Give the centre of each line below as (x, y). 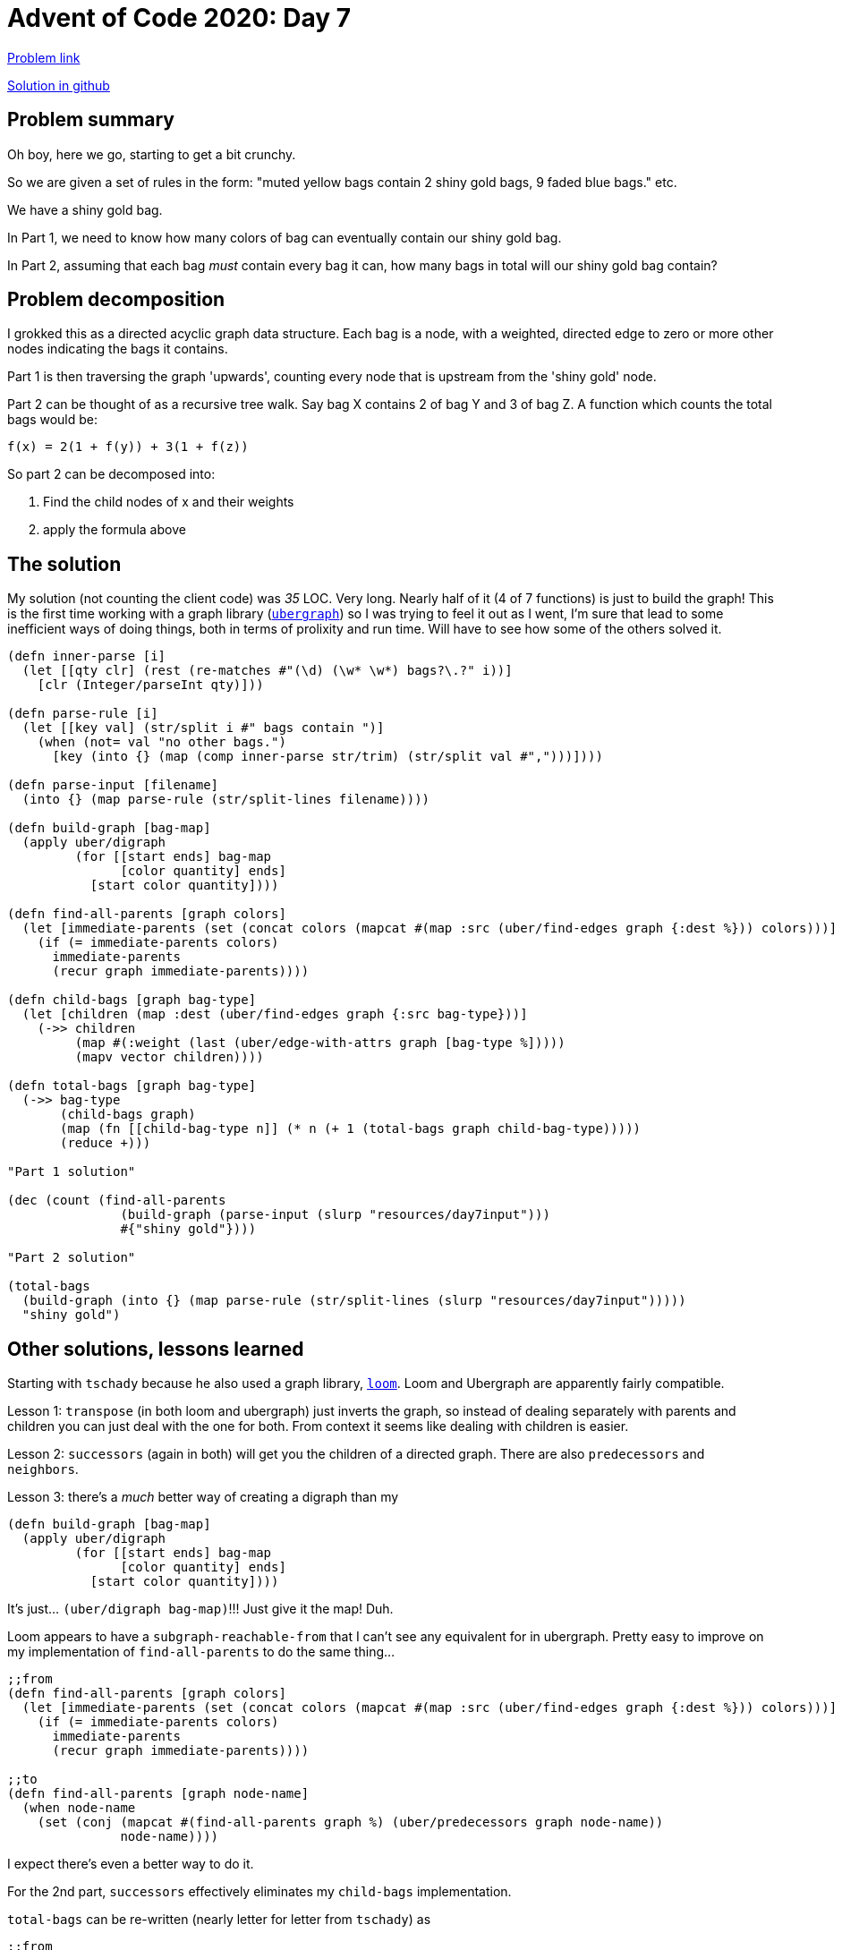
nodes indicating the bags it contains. (118, 349)
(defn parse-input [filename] (113, 785)
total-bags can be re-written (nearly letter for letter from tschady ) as (219, 1920)
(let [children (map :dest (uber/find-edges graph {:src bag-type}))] (275, 1014)
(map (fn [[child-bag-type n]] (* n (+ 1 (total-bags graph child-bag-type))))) (351, 1129)
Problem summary (91, 120)
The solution (64, 564)
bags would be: (53, 420)
